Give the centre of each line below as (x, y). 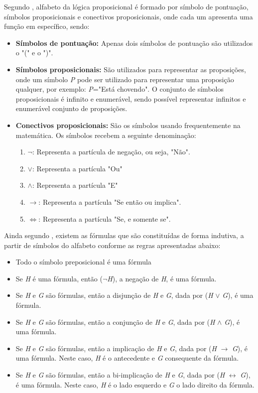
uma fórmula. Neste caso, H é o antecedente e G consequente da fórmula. (127, 358)
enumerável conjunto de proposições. (71, 108)
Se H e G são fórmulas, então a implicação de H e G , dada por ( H (116, 348)
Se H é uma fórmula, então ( (59, 278)
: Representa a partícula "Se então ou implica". (110, 201)
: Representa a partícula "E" (75, 185)
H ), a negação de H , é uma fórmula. (162, 278)
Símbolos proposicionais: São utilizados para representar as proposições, (131, 69)
